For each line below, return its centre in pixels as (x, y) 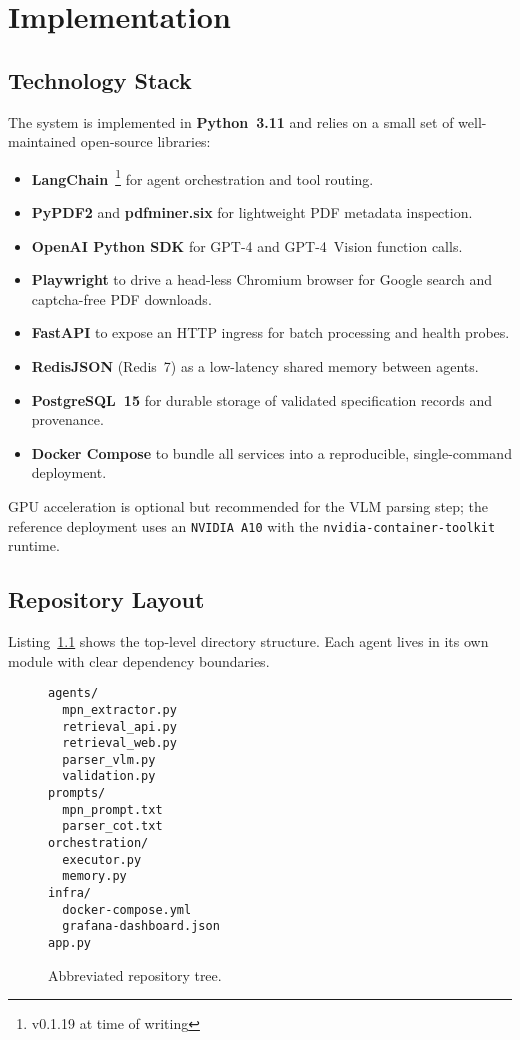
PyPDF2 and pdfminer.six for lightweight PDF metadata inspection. (252, 212)
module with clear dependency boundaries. (139, 660)
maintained (42, 141)
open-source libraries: (145, 141)
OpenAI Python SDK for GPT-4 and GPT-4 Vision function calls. (247, 245)
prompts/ (77, 793)
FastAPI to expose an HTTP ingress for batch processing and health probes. (270, 332)
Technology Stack (100, 79)
